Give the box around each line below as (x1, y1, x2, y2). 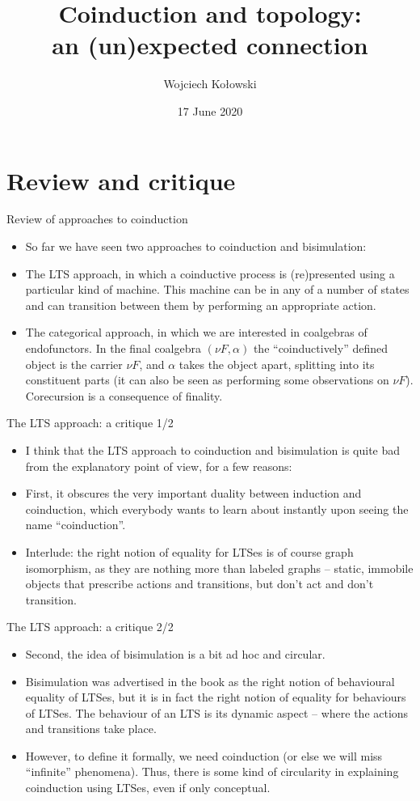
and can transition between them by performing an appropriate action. (25, 296, 376, 313)
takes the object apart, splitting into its (178, 355, 375, 372)
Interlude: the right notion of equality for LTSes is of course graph (25, 543, 354, 560)
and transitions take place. (25, 720, 157, 737)
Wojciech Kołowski (163, 75, 257, 92)
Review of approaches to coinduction (6, 210, 188, 227)
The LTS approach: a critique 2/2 (6, 618, 174, 635)
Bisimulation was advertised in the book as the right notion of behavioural (25, 672, 395, 689)
